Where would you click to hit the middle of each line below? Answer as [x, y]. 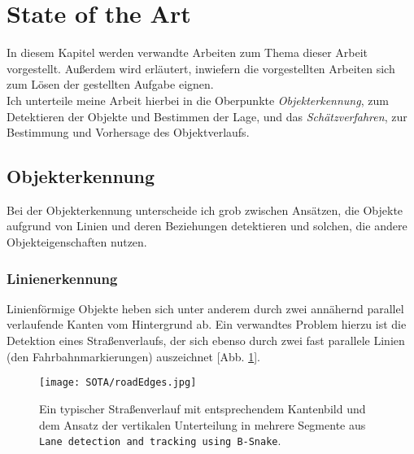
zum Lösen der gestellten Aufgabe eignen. [110, 84]
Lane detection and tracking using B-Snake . [160, 441]
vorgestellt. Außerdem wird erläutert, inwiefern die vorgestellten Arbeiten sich [201, 68]
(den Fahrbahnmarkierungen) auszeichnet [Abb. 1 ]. [133, 356]
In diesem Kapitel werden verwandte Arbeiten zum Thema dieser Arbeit [187, 52]
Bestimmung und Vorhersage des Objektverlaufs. [128, 132]
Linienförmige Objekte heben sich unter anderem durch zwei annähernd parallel [205, 308]
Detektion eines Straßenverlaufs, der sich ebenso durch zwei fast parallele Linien [206, 340]
